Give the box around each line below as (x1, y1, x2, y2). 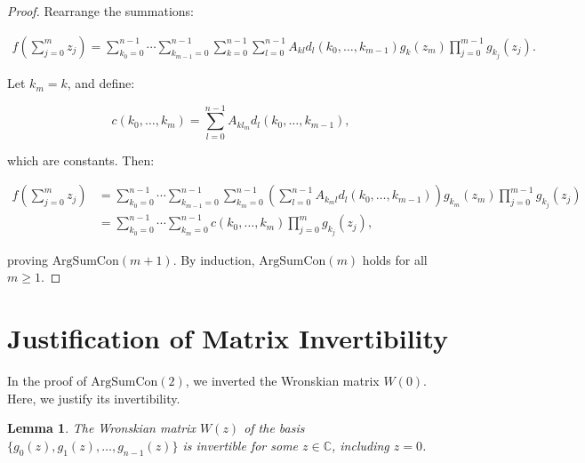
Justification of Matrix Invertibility (7, 320, 449, 356)
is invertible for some (182, 435, 299, 454)
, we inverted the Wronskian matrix (185, 371, 380, 390)
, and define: (67, 74, 135, 92)
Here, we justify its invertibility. (7, 388, 180, 407)
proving (7, 250, 48, 268)
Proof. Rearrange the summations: (7, 2, 194, 20)
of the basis (244, 419, 305, 437)
